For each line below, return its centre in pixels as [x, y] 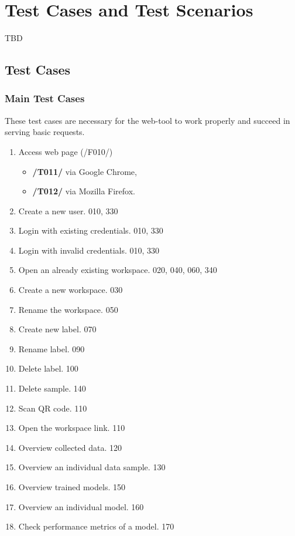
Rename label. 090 [52, 348]
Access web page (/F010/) [66, 151]
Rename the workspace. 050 [68, 309]
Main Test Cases [45, 98]
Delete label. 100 [48, 368]
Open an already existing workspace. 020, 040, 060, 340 [118, 270]
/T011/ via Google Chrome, [85, 171]
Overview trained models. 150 [72, 487]
